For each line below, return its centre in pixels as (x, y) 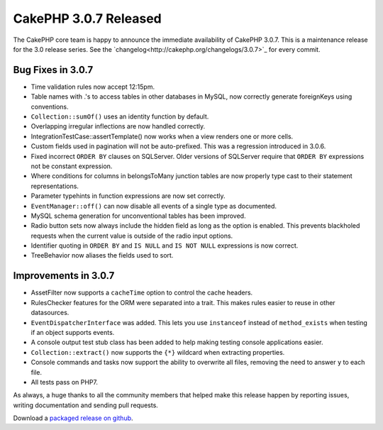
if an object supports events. (73, 332)
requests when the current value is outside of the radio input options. (132, 236)
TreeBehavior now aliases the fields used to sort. (102, 255)
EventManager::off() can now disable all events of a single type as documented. (154, 206)
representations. (55, 186)
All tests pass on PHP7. (65, 382)
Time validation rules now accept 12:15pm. (93, 87)
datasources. (50, 313)
